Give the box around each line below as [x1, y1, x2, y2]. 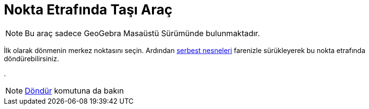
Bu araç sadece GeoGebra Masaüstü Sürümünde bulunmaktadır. [25, 28, 260, 38]
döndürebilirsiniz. [4, 54, 59, 63]
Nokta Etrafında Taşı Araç [4, 1, 172, 18]
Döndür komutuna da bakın [25, 85, 124, 95]
